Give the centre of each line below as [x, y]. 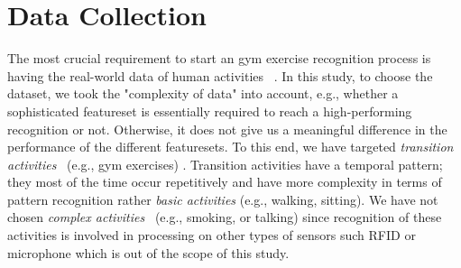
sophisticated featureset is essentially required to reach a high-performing [210, 111]
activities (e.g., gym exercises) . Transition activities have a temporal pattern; [225, 164]
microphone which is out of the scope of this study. [148, 252]
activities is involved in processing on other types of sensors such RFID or [212, 235]
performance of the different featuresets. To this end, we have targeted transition [230, 147]
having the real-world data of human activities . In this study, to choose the [220, 75]
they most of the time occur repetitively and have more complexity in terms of [225, 182]
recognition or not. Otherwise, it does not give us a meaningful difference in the [227, 129]
